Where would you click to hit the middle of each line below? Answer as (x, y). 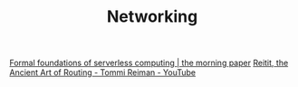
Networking (152, 17)
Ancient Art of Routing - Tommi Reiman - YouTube (103, 72)
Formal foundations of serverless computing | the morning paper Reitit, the (149, 63)
